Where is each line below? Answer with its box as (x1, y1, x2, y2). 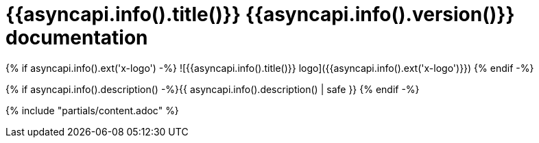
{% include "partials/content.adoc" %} (5, 104, 179, 116)
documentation (5, 26, 148, 49)
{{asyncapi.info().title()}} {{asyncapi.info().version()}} (5, 3, 515, 26)
